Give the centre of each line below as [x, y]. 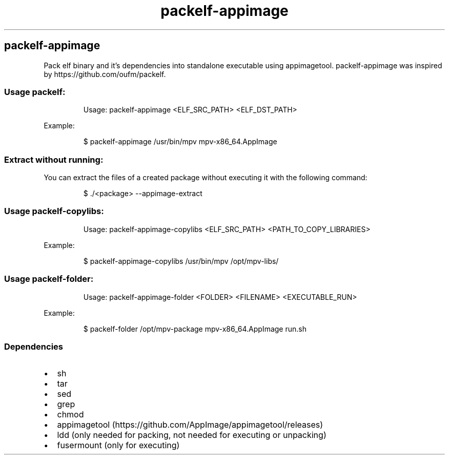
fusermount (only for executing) [118, 445]
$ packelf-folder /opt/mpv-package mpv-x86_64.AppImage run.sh [195, 329]
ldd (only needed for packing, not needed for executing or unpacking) [192, 435]
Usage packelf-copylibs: [54, 211]
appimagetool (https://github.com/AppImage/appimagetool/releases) [190, 425]
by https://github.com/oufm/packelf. [105, 74]
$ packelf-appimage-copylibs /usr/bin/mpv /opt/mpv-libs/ [181, 261]
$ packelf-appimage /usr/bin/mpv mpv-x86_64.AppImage [180, 142]
